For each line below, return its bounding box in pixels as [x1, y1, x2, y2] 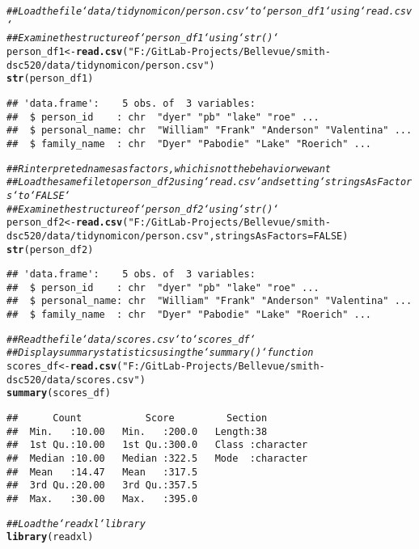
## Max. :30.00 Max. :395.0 [6, 493, 198, 505]
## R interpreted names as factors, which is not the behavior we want [6, 163, 331, 175]
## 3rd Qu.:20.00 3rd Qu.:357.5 [6, 479, 198, 492]
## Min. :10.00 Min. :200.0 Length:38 [6, 425, 268, 437]
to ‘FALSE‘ [18, 189, 70, 201]
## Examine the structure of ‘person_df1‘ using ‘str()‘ [6, 32, 279, 44]
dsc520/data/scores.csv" [6, 374, 140, 386]
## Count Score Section [6, 412, 268, 424]
